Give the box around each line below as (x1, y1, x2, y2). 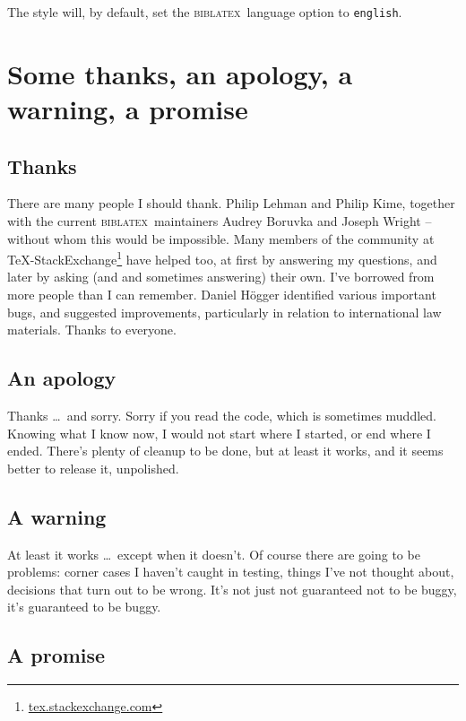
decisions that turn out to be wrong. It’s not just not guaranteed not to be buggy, (7, 579, 457, 598)
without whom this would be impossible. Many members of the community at (7, 229, 435, 248)
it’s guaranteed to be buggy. (7, 597, 161, 616)
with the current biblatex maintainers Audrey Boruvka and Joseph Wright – (7, 212, 432, 230)
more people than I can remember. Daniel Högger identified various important (7, 285, 436, 304)
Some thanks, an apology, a (7, 55, 353, 91)
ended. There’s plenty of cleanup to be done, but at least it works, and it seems (7, 441, 444, 460)
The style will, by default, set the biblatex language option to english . (7, 3, 402, 21)
